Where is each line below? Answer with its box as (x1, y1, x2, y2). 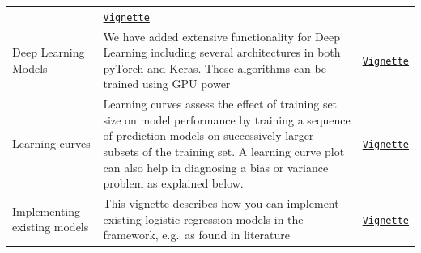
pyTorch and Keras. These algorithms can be (103, 59, 326, 76)
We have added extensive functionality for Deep (103, 27, 340, 44)
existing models (12, 218, 89, 235)
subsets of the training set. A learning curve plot (103, 143, 345, 160)
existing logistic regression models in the (103, 210, 304, 227)
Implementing (12, 202, 80, 219)
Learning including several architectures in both (103, 44, 341, 61)
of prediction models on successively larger (103, 127, 314, 144)
